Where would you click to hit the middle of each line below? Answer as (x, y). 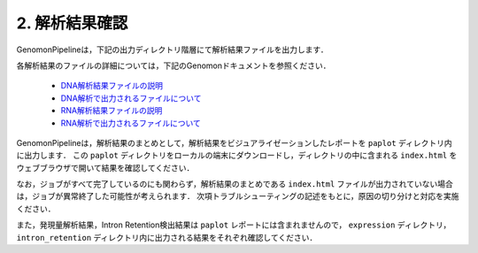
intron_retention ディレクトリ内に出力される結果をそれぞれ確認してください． (167, 237)
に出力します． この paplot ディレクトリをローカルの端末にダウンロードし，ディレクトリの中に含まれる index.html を (237, 156)
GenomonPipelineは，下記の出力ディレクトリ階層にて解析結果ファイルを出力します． (172, 50)
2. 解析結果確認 (72, 23)
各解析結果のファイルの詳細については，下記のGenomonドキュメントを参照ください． (173, 65)
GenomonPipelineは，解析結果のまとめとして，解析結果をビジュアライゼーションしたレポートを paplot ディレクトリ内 (235, 142)
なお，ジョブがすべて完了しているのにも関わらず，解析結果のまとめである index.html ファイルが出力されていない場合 (235, 184)
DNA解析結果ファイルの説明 (112, 86)
